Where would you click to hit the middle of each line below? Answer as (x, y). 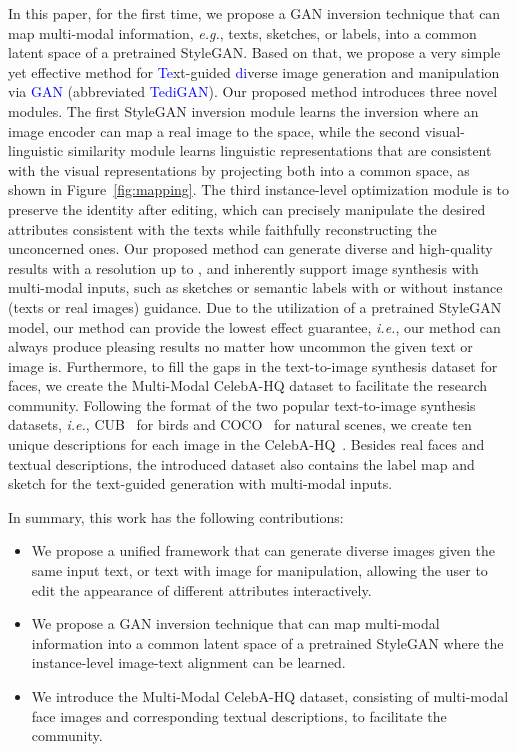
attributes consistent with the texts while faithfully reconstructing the (222, 228)
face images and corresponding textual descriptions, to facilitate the (239, 715)
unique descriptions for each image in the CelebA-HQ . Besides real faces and (246, 444)
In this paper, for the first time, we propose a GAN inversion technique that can (254, 13)
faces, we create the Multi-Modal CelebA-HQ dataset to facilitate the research (248, 385)
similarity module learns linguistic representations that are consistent (279, 150)
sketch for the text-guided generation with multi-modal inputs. (200, 483)
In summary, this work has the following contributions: (176, 516)
